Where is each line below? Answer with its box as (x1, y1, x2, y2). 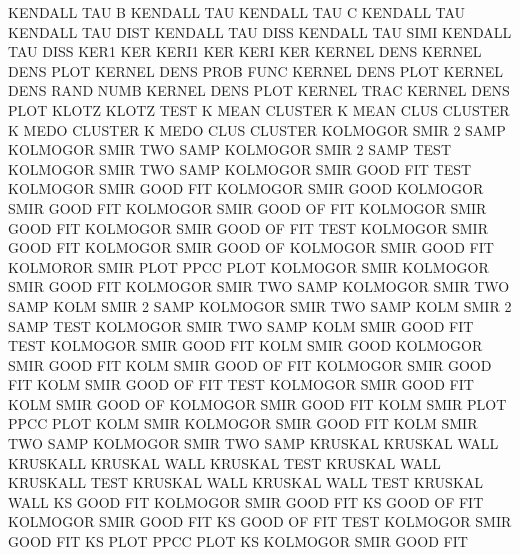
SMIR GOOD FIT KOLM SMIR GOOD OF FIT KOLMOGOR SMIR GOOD (8, 354, 492, 375)
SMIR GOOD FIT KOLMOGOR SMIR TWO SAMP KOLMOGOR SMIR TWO (8, 276, 510, 297)
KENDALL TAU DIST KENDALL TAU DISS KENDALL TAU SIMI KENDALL (8, 21, 512, 42)
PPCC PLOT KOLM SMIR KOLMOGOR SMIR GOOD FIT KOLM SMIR (8, 413, 478, 434)
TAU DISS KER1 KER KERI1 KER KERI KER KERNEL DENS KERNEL (8, 41, 482, 62)
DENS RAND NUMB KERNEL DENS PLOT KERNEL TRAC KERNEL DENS (8, 80, 510, 101)
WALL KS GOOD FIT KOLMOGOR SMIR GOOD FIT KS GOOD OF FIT (8, 491, 484, 512)
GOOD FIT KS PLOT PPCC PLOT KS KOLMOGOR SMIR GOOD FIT (8, 531, 468, 552)
